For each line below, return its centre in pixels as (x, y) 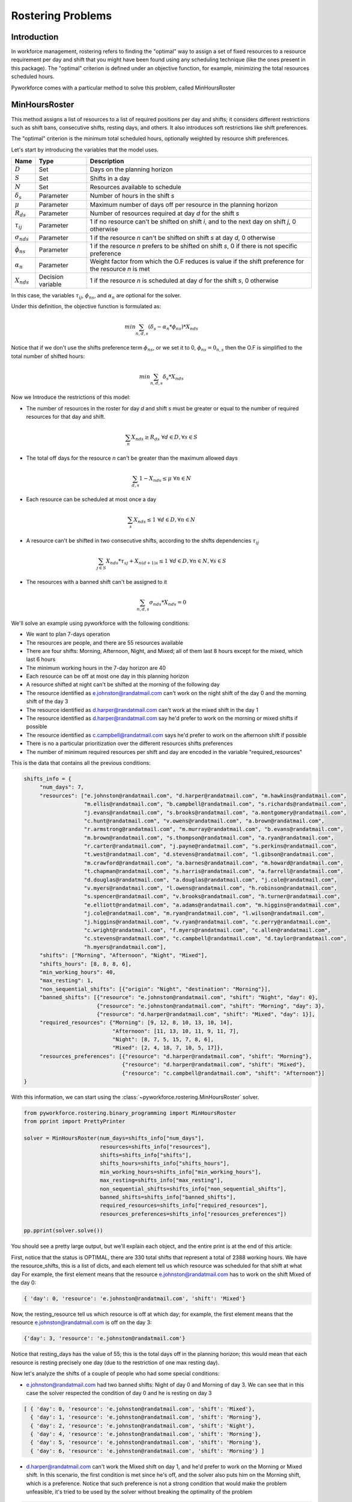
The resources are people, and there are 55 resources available (105, 642)
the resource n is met (120, 269)
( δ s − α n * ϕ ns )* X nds (173, 327)
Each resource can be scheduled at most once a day (91, 499)
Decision (51, 276)
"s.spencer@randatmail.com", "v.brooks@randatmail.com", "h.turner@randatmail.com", (212, 896)
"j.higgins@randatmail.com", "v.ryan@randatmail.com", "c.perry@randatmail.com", (208, 922)
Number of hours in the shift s (132, 196)
